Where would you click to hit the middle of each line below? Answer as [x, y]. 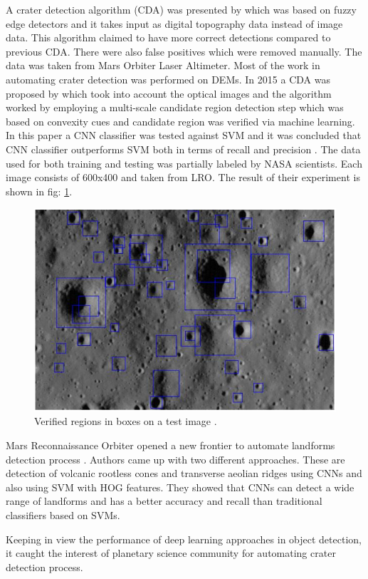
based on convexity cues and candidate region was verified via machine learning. [180, 121]
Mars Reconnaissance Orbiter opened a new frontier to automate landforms [170, 445]
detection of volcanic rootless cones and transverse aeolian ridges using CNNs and [184, 473]
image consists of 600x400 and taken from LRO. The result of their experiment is [183, 177]
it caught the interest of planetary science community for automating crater [171, 553]
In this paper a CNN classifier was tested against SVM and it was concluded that [184, 135]
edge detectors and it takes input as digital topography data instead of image [174, 23]
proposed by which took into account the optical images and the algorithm [169, 93]
